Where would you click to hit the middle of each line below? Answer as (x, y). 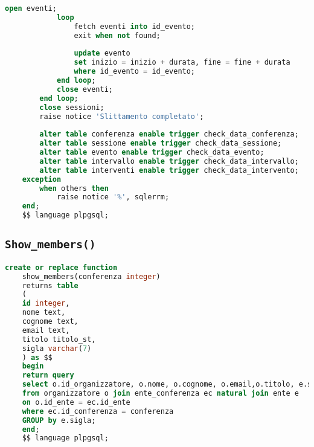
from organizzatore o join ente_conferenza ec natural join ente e (160, 394)
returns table (50, 285)
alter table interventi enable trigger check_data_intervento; (169, 170)
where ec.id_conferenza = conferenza (98, 411)
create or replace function (61, 267)
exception (42, 179)
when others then (74, 188)
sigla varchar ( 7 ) (57, 348)
